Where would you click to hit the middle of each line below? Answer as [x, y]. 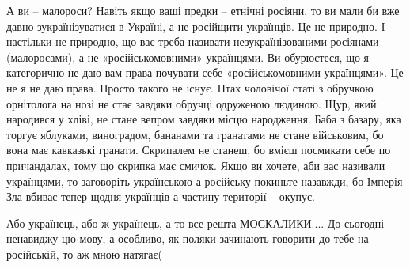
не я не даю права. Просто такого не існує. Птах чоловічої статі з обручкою [190, 87]
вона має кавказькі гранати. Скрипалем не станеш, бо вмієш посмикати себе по [199, 150]
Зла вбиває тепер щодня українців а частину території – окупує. [161, 196]
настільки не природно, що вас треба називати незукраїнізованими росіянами [193, 42]
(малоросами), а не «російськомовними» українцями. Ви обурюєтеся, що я [188, 57]
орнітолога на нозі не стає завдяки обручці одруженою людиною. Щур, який [192, 103]
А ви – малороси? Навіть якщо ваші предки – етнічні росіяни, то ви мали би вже [203, 10]
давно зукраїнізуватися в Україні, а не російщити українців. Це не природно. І [196, 26]
